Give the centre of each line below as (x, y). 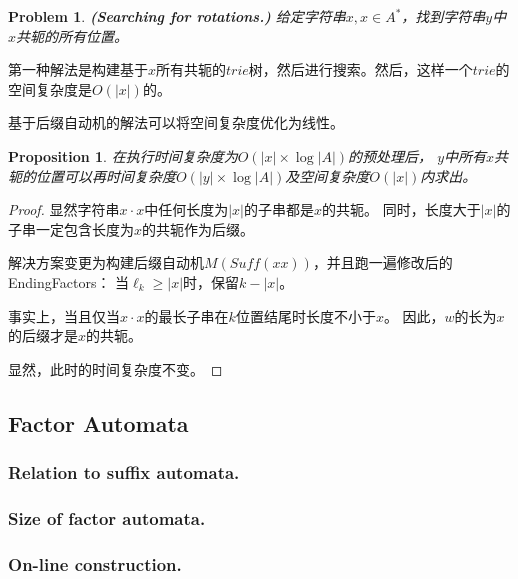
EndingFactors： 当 (69, 281)
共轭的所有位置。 (72, 35)
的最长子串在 (186, 315)
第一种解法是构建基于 (78, 69)
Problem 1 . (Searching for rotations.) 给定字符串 (177, 16)
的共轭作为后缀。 (198, 228)
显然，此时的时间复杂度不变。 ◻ (115, 368)
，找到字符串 (443, 16)
